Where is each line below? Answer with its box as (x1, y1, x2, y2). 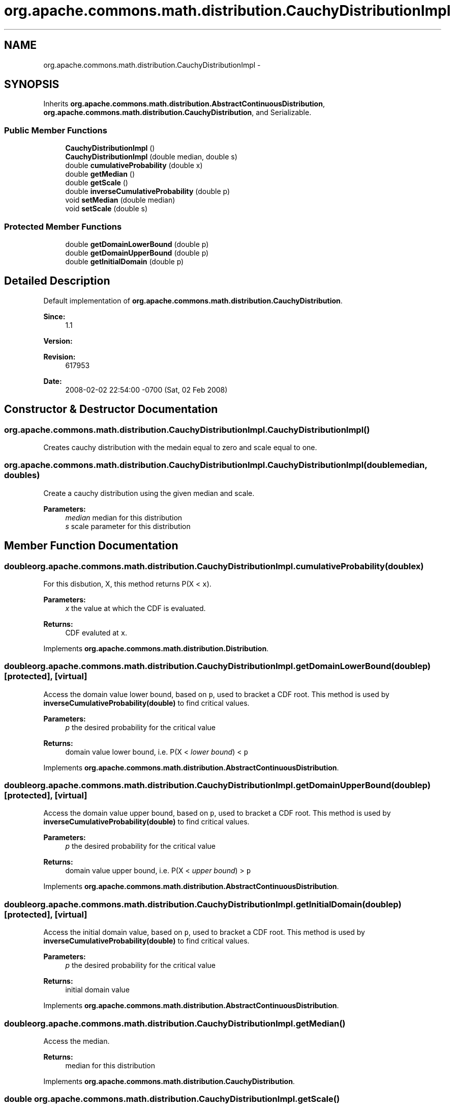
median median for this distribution (65, 513, 183, 522)
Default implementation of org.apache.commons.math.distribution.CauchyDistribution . (43, 296, 343, 305)
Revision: (43, 352, 76, 361)
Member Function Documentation (4, 539, 178, 552)
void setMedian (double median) (65, 196, 175, 205)
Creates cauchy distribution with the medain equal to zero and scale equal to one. (43, 443, 317, 452)
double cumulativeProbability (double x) (65, 161, 203, 170)
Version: (43, 336, 73, 345)
